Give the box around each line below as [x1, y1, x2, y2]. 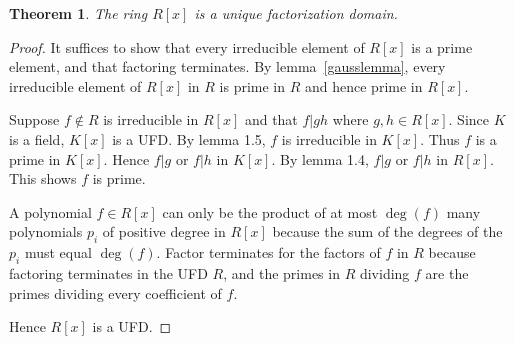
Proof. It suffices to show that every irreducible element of [9, 36, 365, 57]
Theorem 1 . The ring [9, 3, 148, 23]
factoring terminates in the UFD [9, 262, 208, 283]
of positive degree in [102, 221, 226, 242]
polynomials [9, 221, 83, 242]
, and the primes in [223, 262, 340, 283]
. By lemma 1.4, [271, 148, 369, 169]
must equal [24, 242, 92, 263]
